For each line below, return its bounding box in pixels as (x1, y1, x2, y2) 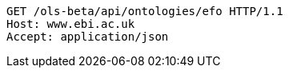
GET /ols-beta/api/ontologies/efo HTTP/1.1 (6, 5, 283, 18)
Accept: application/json (6, 30, 169, 43)
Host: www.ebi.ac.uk (6, 18, 135, 30)
